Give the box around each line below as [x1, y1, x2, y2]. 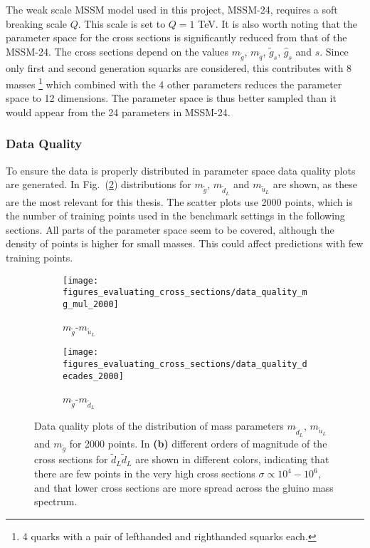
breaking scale [6, 16, 68, 31]
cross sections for [34, 452, 108, 467]
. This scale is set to [78, 16, 166, 31]
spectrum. [34, 494, 78, 509]
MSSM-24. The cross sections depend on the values [6, 43, 229, 58]
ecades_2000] [63, 371, 124, 381]
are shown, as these [273, 177, 357, 192]
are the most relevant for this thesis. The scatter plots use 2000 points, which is [6, 194, 353, 209]
